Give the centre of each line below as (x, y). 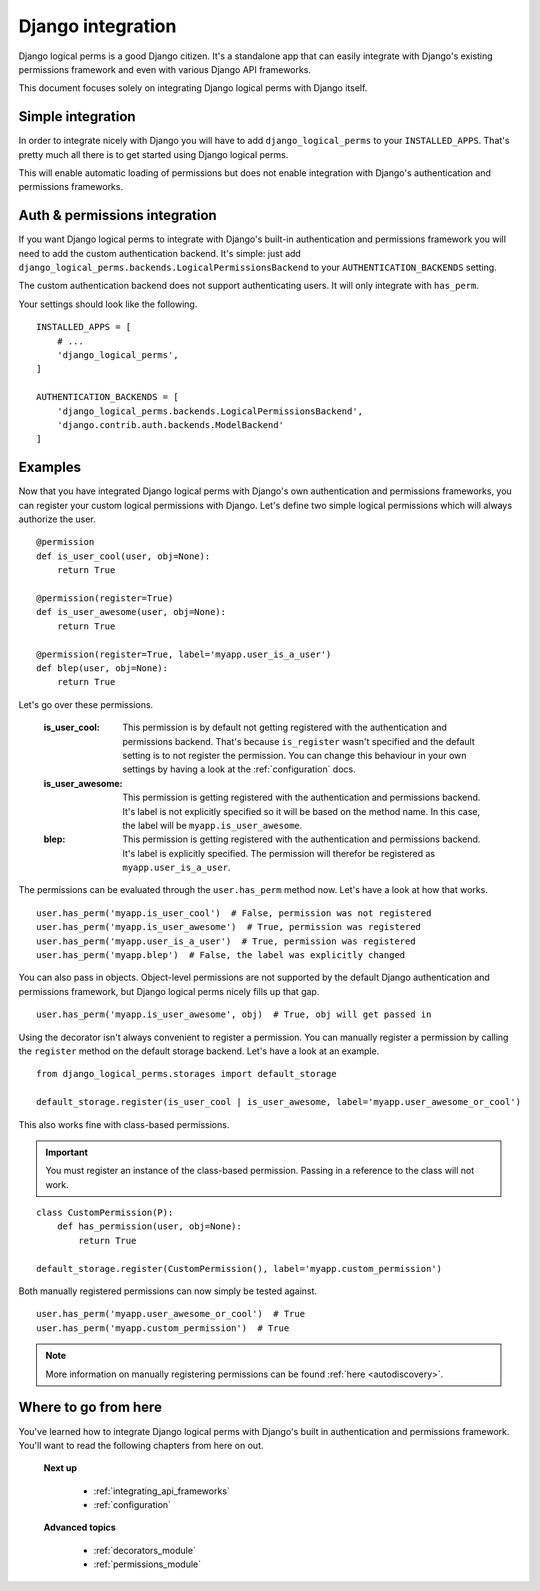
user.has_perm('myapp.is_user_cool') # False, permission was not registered (234, 913)
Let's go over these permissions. (86, 704)
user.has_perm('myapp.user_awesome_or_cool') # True (170, 1314)
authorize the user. (57, 519)
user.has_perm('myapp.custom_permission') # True (163, 1328)
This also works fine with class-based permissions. (124, 1124)
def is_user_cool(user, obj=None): (123, 556)
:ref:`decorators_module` (145, 1550)
